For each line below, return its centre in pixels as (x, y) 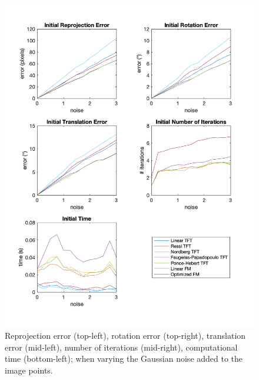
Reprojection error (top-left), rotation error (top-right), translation (125, 336)
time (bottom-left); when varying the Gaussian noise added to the (124, 358)
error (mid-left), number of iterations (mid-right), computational (121, 347)
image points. (29, 370)
